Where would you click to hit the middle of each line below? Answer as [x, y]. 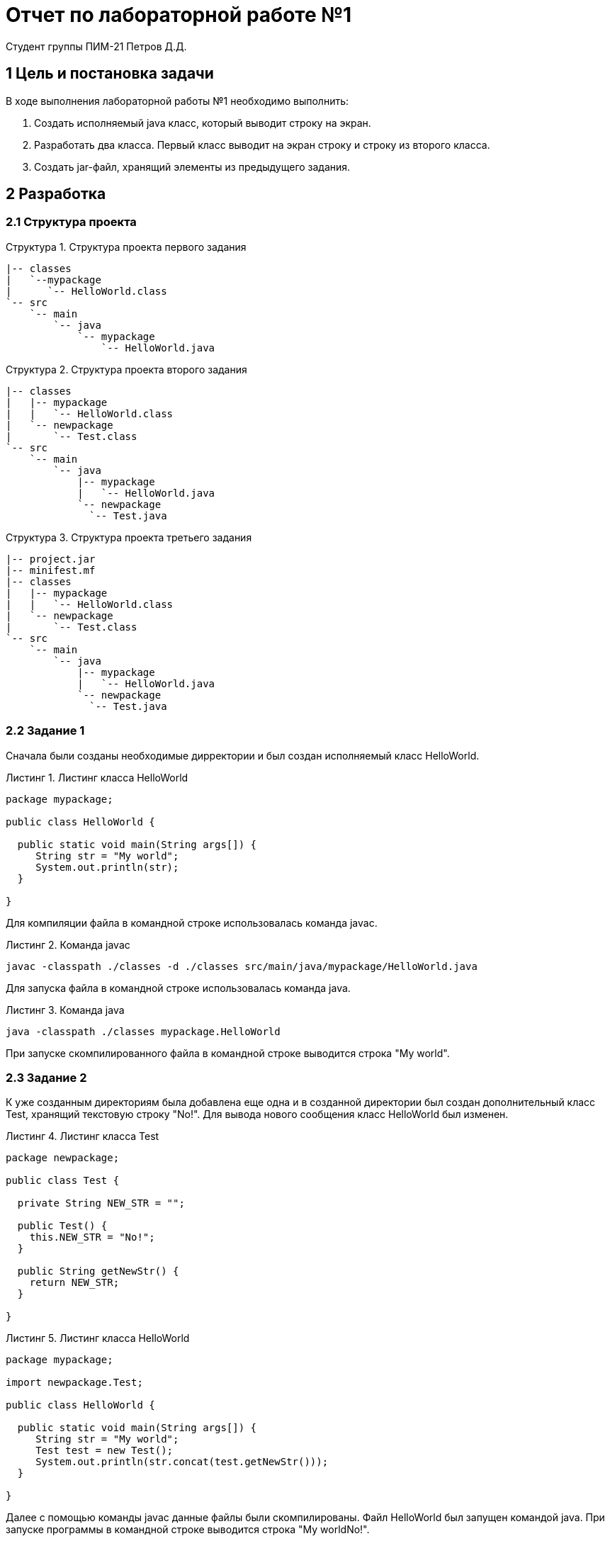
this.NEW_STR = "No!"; [92, 1237]
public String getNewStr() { [98, 1271]
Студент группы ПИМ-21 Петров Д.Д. [96, 46]
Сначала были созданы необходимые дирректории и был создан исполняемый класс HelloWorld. [243, 755]
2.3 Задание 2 [46, 1077]
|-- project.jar [51, 559]
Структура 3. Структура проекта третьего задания [129, 537]
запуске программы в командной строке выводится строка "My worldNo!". [188, 1530]
